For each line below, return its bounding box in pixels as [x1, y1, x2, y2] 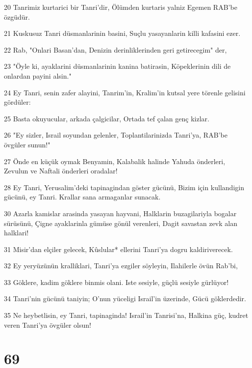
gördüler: [4, 97, 31, 107]
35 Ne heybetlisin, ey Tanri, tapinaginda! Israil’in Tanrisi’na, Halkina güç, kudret [4, 310, 249, 320]
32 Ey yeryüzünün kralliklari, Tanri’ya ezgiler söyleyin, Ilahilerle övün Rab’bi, [4, 260, 238, 271]
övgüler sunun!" [4, 139, 50, 149]
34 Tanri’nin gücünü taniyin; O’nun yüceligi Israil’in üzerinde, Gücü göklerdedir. [4, 293, 246, 304]
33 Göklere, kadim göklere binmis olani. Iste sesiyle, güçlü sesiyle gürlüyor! [4, 277, 229, 287]
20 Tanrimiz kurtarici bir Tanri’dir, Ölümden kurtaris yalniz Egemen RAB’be [4, 2, 237, 12]
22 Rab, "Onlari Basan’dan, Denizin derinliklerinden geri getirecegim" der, [4, 44, 227, 55]
